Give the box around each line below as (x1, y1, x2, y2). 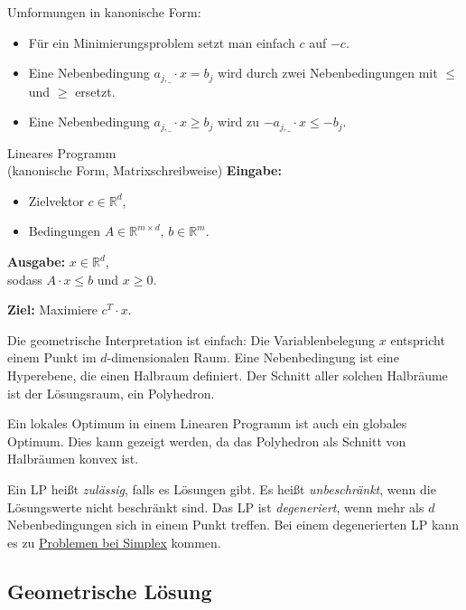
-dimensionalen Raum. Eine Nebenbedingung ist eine (107, 348, 399, 367)
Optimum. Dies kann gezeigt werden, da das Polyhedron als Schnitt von (7, 431, 406, 450)
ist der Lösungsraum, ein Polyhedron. (7, 383, 215, 402)
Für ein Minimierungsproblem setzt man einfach (28, 33, 295, 52)
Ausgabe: (7, 252, 66, 271)
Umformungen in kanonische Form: (7, 3, 201, 21)
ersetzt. (75, 81, 116, 100)
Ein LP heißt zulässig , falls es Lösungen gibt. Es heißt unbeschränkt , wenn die (7, 480, 436, 498)
